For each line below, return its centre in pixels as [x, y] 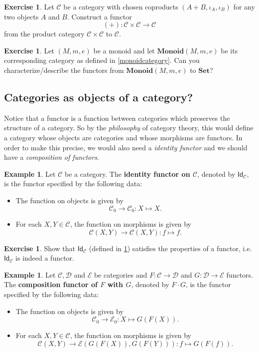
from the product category [44, 34]
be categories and [121, 274]
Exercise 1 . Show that [40, 248]
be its [229, 50]
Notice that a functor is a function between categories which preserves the [117, 118]
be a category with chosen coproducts [121, 6]
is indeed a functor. [45, 258]
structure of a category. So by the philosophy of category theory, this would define [129, 128]
